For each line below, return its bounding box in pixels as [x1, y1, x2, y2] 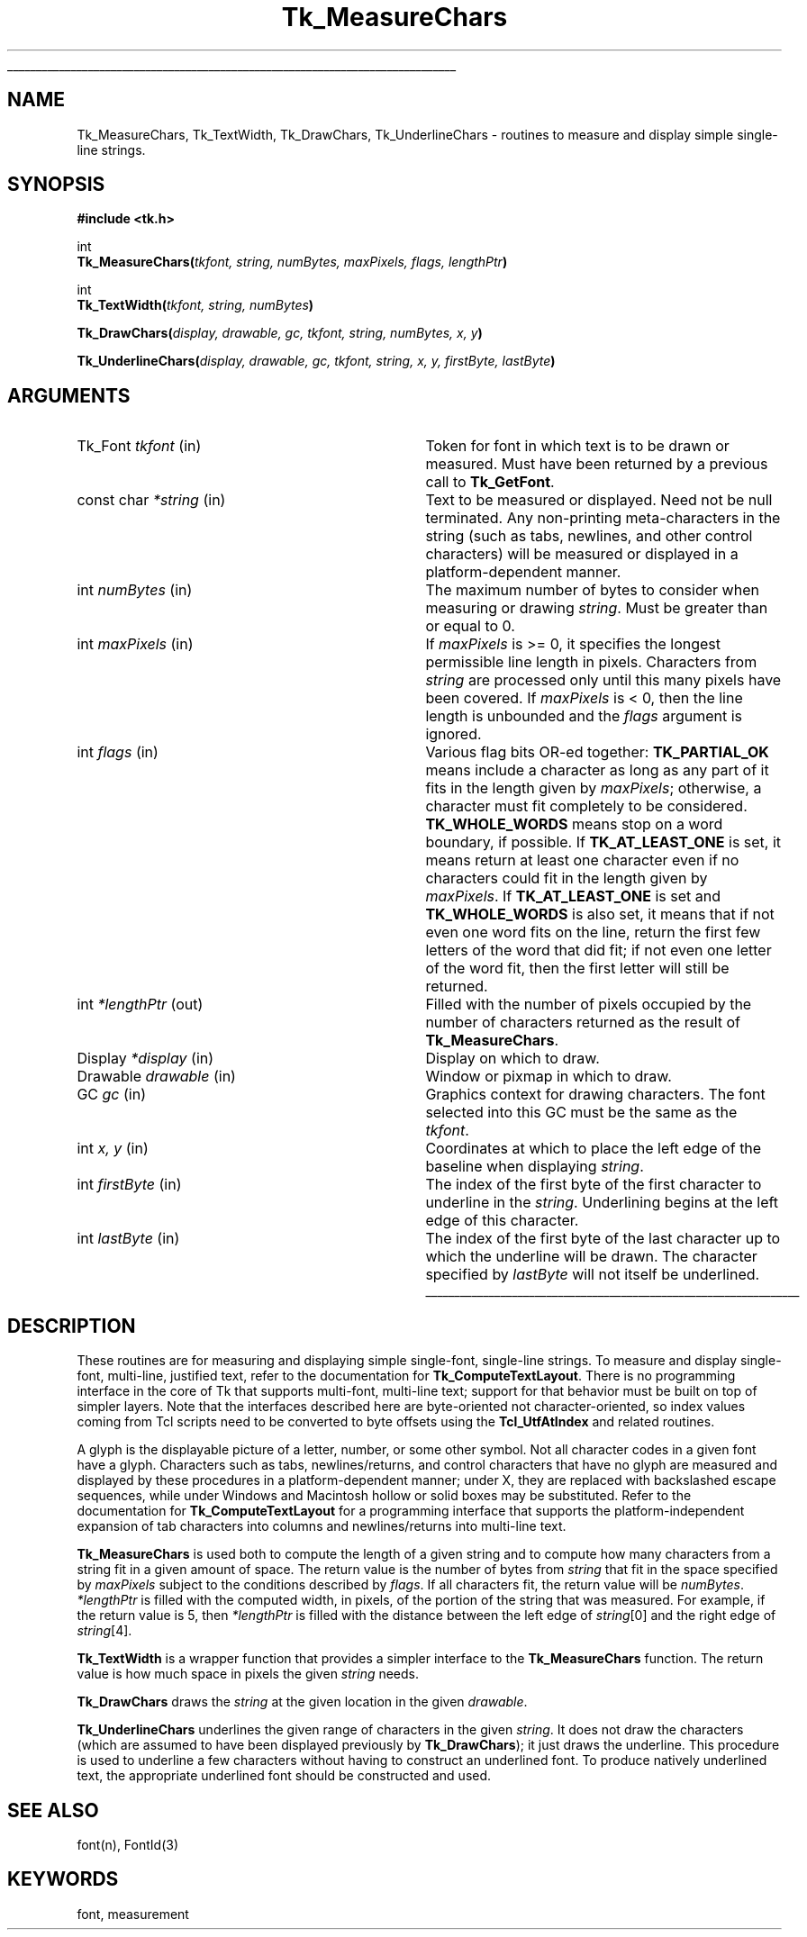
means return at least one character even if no [425, 851, 739, 870]
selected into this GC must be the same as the [425, 1103, 738, 1122]
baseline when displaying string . [425, 1157, 644, 1176]
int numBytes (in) [77, 581, 193, 600]
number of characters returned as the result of [425, 1013, 741, 1032]
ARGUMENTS [7, 384, 131, 407]
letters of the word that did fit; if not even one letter [425, 941, 772, 960]
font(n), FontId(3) [77, 1836, 179, 1852]
